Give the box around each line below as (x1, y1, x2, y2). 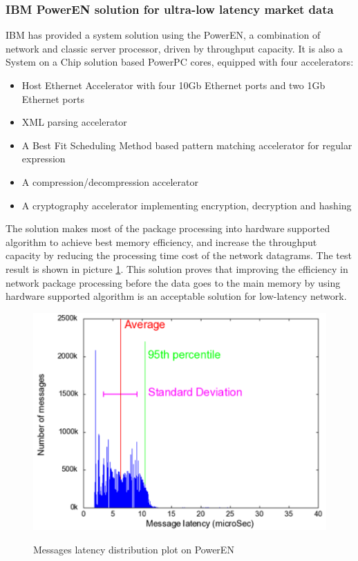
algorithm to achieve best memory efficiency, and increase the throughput (6, 234, 317, 249)
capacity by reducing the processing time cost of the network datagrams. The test (6, 248, 352, 263)
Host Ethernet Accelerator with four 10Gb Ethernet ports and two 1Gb (21, 78, 326, 92)
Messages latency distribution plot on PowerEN (33, 542, 234, 556)
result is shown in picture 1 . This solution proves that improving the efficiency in (6, 261, 348, 276)
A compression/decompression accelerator (21, 174, 198, 189)
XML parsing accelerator (21, 115, 127, 129)
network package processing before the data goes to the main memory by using (6, 275, 341, 289)
